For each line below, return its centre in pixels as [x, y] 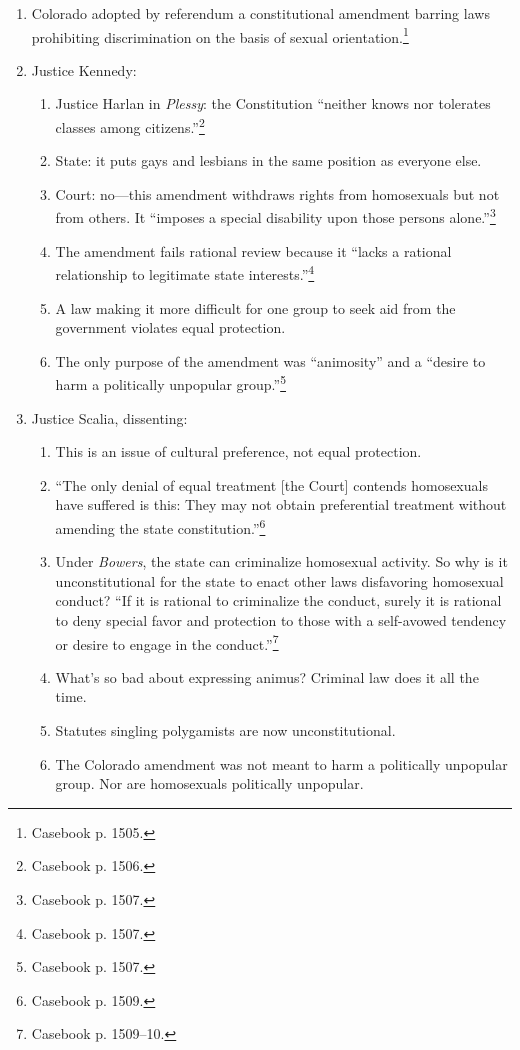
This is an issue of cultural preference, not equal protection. [238, 451]
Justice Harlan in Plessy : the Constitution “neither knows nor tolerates [273, 103]
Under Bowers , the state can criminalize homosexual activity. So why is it [281, 561]
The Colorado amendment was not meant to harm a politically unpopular [281, 763]
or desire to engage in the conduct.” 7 [167, 642]
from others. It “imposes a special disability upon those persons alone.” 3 [275, 216]
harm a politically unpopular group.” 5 [171, 382]
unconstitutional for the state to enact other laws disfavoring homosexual [279, 580]
